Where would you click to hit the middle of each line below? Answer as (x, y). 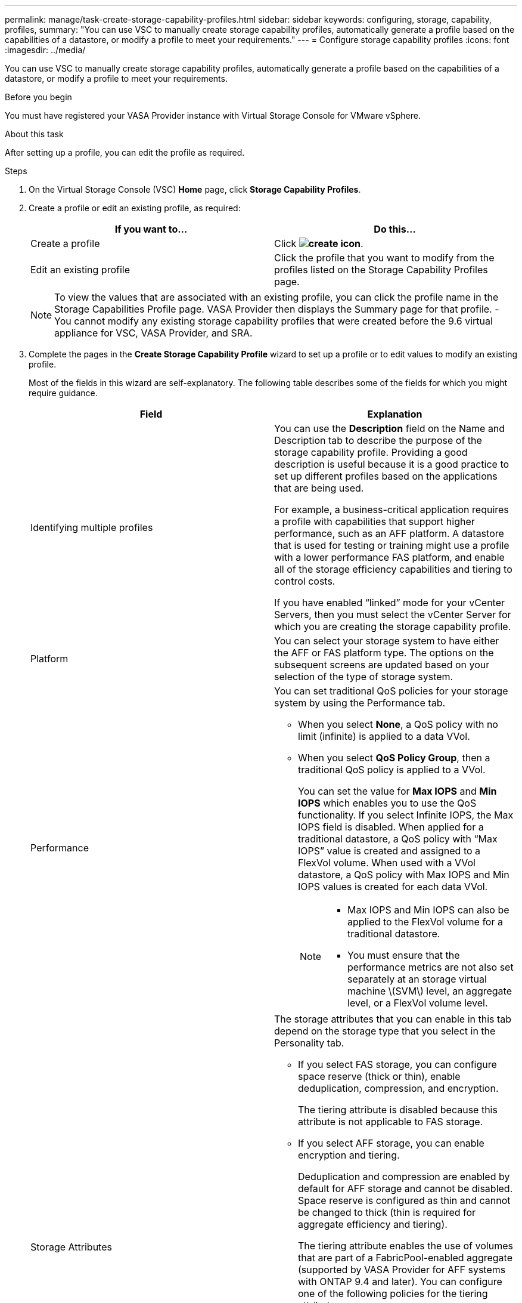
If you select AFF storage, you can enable (391, 1143)
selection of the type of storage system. (364, 677)
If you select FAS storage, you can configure (397, 1064)
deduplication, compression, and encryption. (398, 1088)
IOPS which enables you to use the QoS (387, 803)
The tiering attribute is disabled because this (398, 1110)
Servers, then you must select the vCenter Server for (393, 615)
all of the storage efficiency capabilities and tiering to (393, 569)
